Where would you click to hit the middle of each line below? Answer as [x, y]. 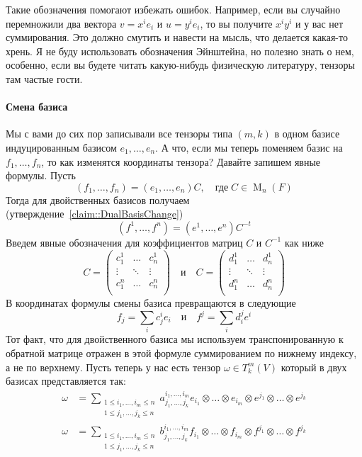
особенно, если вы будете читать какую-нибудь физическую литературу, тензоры [180, 65]
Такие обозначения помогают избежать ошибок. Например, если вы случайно [173, 9]
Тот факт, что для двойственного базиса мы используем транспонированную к [175, 339]
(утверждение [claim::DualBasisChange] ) [95, 214]
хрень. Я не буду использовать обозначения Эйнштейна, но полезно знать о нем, [180, 51]
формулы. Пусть [41, 175]
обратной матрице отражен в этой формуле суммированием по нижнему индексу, [181, 352]
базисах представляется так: [66, 381]
